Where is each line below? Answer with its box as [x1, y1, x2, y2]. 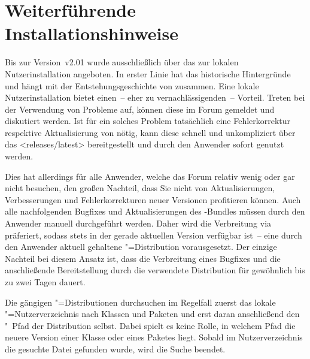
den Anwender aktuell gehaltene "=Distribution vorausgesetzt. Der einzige [5, 240, 277, 253]
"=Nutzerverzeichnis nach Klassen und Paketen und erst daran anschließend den [5, 307, 300, 320]
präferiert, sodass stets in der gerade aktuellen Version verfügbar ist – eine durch [5, 228, 302, 241]
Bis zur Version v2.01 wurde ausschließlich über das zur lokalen [5, 56, 239, 68]
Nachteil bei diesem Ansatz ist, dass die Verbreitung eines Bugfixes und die [5, 252, 281, 264]
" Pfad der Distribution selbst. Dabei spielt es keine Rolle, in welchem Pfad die [5, 319, 296, 331]
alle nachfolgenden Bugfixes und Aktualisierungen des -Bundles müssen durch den [5, 205, 305, 218]
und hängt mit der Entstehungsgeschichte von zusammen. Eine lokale [5, 79, 259, 92]
